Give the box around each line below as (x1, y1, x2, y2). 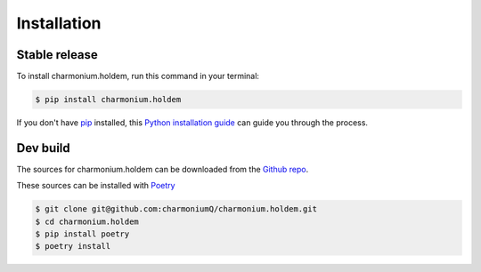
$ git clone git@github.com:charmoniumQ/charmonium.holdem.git (35, 204, 318, 214)
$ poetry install (35, 241, 111, 252)
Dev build (16, 140, 70, 156)
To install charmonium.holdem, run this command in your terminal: (16, 71, 260, 82)
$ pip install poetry (35, 229, 130, 239)
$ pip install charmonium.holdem (35, 94, 182, 105)
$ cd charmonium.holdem (35, 216, 140, 227)
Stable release (16, 47, 98, 62)
